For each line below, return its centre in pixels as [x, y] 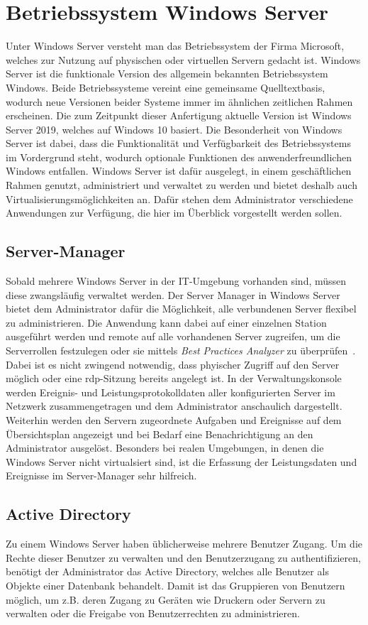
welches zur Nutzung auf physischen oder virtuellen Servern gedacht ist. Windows [183, 59]
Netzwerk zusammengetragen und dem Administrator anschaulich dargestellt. [174, 406]
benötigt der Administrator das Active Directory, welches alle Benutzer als [167, 571]
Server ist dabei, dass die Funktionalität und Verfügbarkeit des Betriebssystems [178, 143]
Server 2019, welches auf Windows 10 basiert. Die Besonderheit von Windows [174, 129]
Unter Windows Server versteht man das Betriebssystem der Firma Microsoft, [175, 46]
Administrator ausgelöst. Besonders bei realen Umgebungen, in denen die [165, 448]
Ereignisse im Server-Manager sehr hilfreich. [101, 475]
